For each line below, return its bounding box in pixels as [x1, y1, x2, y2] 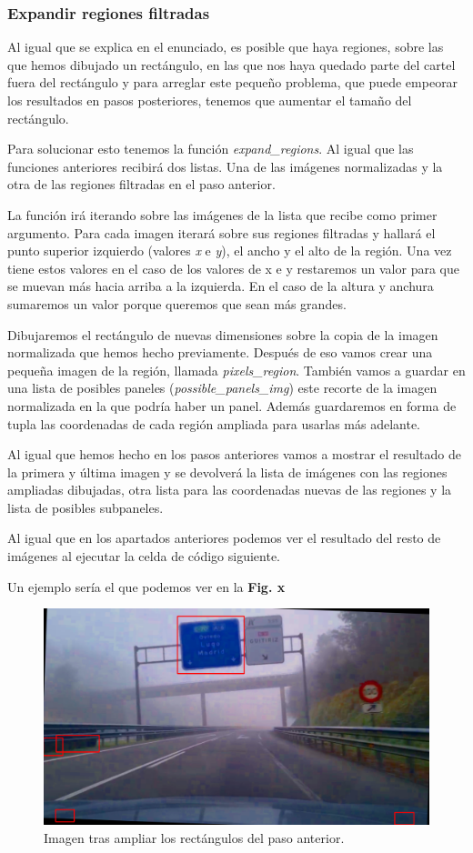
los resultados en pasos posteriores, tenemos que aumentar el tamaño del [7, 91, 412, 109]
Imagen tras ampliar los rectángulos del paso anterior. [44, 828, 345, 847]
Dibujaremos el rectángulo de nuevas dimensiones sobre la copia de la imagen [7, 325, 438, 344]
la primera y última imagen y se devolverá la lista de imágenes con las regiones [7, 462, 448, 481]
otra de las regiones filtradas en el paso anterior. [7, 175, 276, 194]
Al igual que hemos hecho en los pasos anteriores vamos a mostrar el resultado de [7, 445, 461, 464]
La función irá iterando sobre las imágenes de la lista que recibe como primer [7, 205, 438, 224]
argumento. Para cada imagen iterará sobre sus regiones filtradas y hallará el [7, 223, 436, 242]
